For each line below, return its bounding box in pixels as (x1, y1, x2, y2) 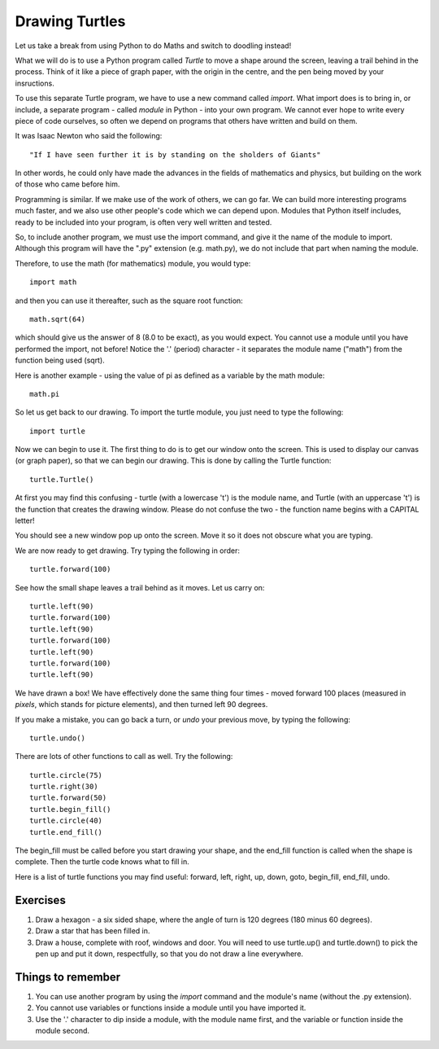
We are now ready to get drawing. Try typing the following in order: (15, 546, 240, 555)
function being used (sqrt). (15, 355, 105, 366)
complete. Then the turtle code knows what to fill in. (15, 857, 190, 867)
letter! (15, 516, 36, 525)
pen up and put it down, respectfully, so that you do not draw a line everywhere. (35, 949, 304, 959)
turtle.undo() (29, 733, 85, 743)
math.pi (29, 389, 60, 398)
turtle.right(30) (29, 782, 98, 792)
